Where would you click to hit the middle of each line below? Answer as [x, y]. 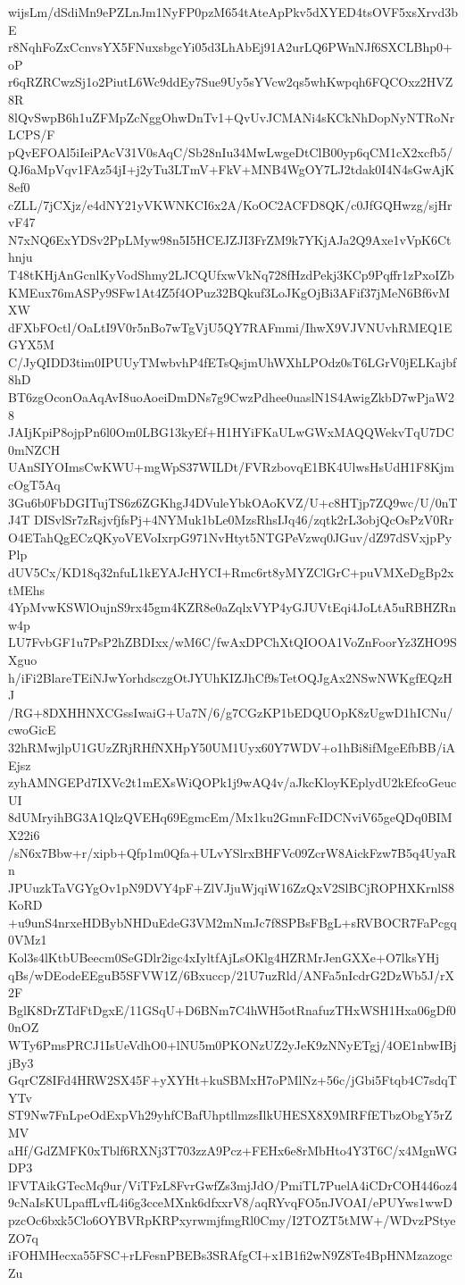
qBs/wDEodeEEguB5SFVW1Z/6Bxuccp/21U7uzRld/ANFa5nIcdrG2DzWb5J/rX [232, 974]
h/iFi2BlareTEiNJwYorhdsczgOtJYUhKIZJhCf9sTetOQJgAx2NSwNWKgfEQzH [230, 677]
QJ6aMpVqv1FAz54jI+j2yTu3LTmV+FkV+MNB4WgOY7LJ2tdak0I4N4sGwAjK [232, 169]
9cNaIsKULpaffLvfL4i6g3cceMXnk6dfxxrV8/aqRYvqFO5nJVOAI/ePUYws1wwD [231, 1202]
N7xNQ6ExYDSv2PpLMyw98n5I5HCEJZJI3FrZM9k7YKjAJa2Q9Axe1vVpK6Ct [230, 239]
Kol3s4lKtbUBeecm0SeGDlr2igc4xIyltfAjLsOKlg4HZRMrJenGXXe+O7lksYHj [224, 957]
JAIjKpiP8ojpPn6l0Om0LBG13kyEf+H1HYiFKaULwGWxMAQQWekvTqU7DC [231, 432]
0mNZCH [34, 449]
